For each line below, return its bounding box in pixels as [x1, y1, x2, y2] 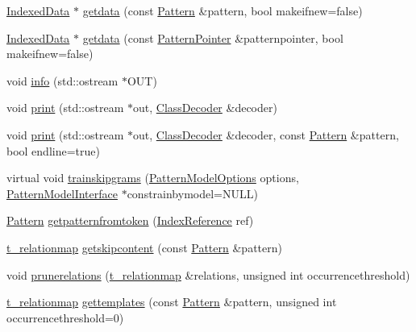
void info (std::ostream [6, 72, 119, 89]
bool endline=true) [6, 142, 100, 159]
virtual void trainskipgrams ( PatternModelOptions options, [6, 169, 299, 186]
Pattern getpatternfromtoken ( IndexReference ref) [6, 212, 254, 229]
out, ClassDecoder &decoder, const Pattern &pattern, [133, 126, 399, 143]
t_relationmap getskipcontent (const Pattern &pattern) [6, 239, 282, 255]
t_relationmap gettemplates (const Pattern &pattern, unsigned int [6, 293, 337, 310]
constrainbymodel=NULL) [127, 185, 258, 201]
